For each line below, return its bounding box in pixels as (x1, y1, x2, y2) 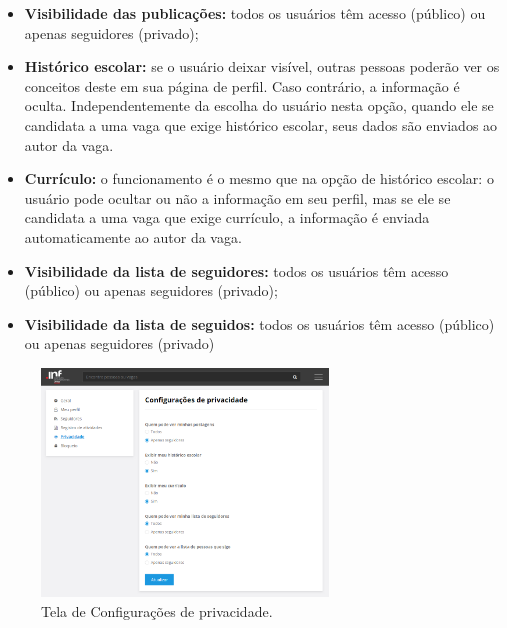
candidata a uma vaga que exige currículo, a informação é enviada (24, 207, 430, 228)
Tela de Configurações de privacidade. (41, 600, 273, 621)
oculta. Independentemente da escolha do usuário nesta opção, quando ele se (24, 95, 494, 116)
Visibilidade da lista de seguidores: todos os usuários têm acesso (24, 260, 449, 281)
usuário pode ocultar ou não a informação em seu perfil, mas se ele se (24, 187, 451, 208)
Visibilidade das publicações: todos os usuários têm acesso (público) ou (24, 3, 486, 23)
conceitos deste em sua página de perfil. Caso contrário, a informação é (24, 75, 460, 96)
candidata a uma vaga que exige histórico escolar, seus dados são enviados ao (24, 114, 498, 135)
